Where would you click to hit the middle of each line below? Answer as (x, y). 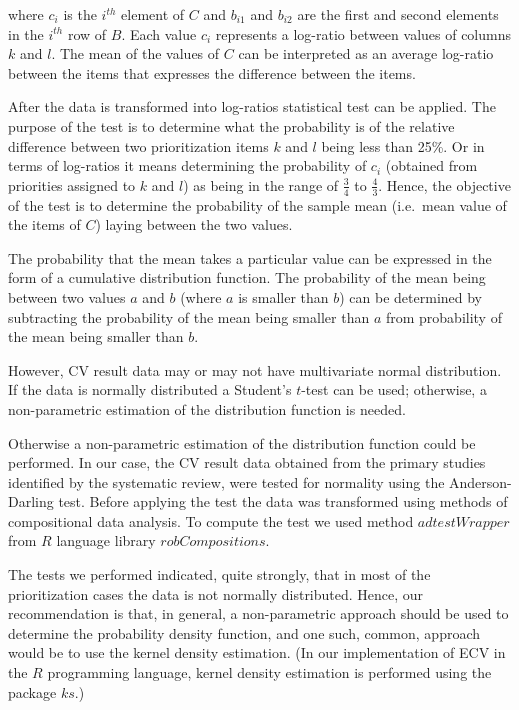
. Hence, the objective (444, 184)
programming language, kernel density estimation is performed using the (269, 672)
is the (80, 14)
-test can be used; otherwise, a (394, 389)
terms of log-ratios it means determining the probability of (187, 165)
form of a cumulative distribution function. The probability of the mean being (247, 277)
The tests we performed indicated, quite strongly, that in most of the (219, 574)
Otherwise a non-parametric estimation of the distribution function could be (242, 442)
